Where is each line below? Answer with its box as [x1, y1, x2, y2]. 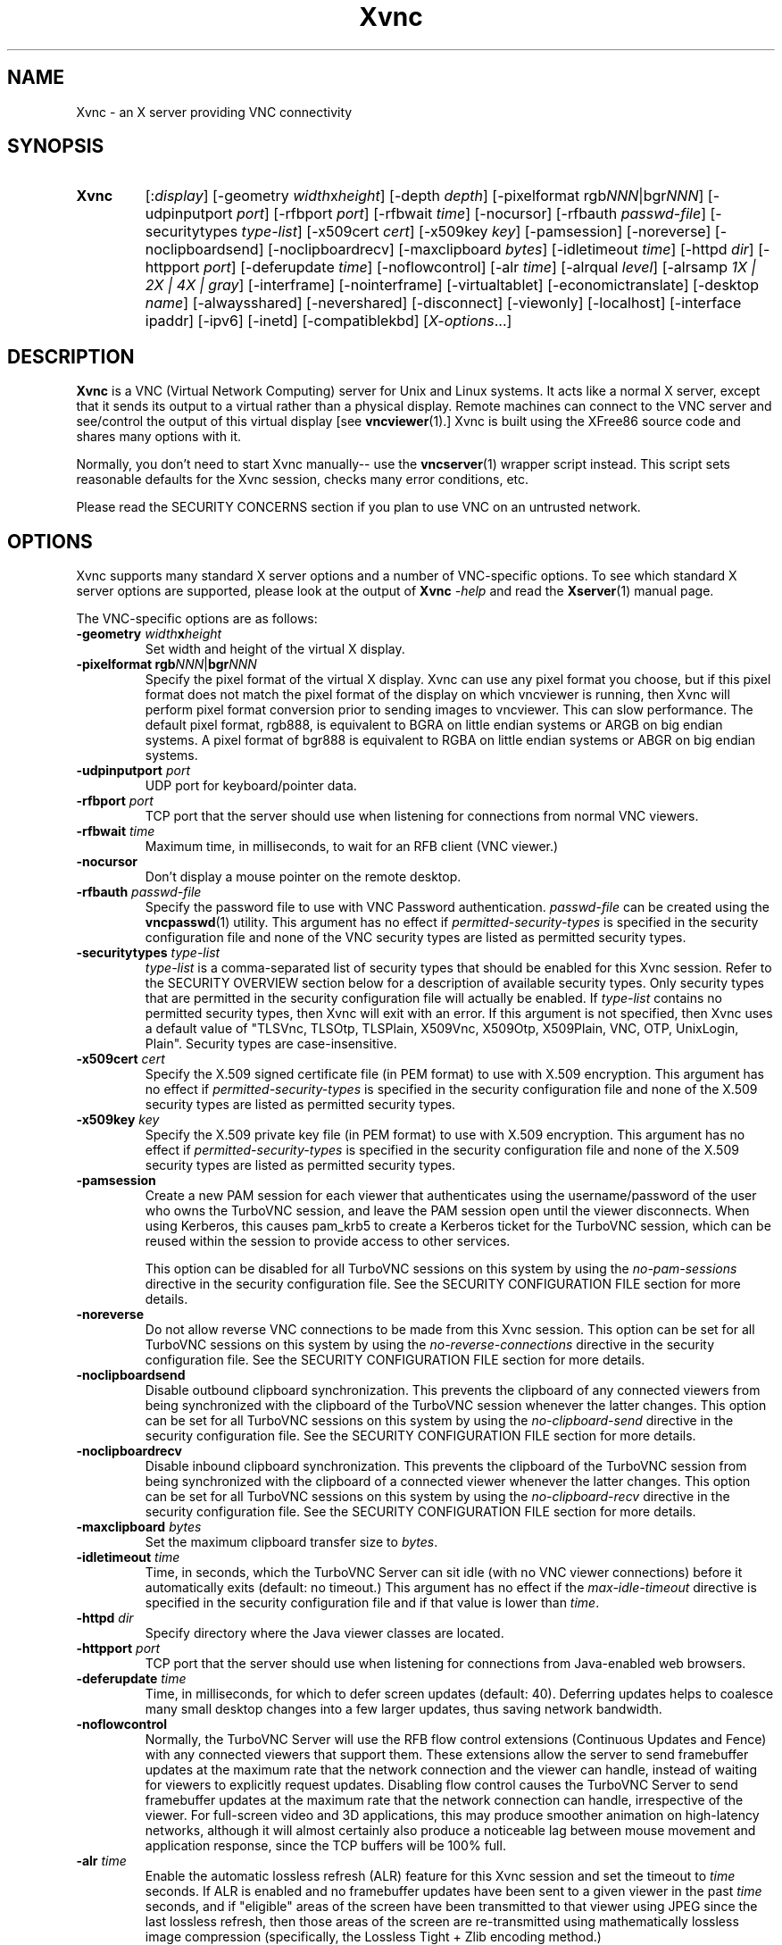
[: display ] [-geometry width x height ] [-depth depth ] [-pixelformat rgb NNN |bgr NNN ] [145, 187, 704, 205]
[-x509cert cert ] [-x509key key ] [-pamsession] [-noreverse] [306, 222, 711, 241]
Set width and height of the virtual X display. [145, 641, 405, 657]
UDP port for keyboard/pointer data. [145, 778, 357, 794]
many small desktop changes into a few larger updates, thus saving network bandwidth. [145, 1701, 662, 1717]
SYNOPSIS [7, 135, 104, 158]
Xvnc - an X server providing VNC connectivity [76, 104, 353, 120]
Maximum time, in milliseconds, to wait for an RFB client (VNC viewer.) [145, 839, 559, 855]
